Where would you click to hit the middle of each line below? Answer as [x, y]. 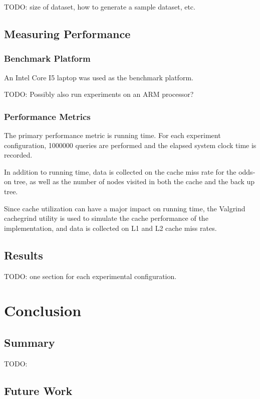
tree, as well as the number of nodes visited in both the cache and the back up [134, 181]
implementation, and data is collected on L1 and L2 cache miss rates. [110, 228]
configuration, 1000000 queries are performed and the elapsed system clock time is [130, 145]
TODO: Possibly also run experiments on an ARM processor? [99, 94]
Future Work [38, 390]
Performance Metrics [47, 116]
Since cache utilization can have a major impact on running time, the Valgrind [125, 208]
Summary [30, 342]
